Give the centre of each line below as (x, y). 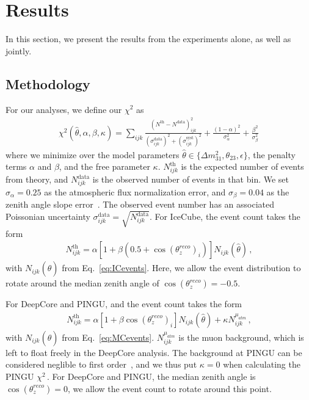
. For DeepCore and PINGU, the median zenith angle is (151, 376)
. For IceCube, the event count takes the (225, 216)
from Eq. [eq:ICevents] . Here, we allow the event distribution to (181, 268)
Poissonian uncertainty (48, 216)
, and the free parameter (104, 166)
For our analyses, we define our (64, 109)
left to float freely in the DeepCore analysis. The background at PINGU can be (154, 352)
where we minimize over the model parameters (93, 154)
